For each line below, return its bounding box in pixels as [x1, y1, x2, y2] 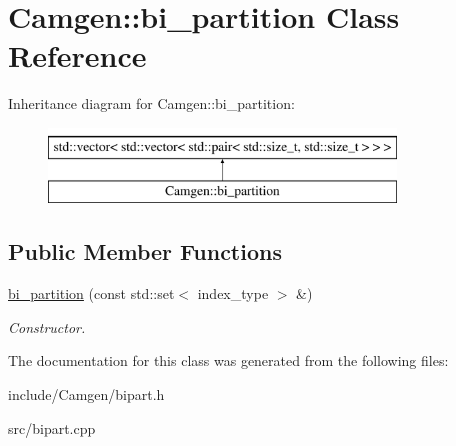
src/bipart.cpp [8, 417, 96, 438]
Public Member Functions [8, 236, 282, 267]
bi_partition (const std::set [8, 283, 175, 304]
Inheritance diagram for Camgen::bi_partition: [8, 93, 295, 114]
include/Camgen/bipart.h [8, 384, 165, 405]
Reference [8, 35, 147, 76]
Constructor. [8, 316, 86, 337]
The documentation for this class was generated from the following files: [8, 350, 449, 371]
